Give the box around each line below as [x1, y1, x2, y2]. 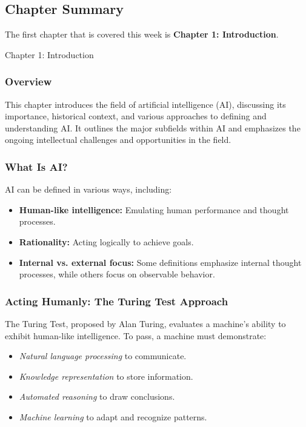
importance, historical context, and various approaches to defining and [5, 110, 267, 122]
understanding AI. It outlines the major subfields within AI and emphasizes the [5, 121, 301, 134]
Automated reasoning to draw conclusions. [19, 390, 175, 403]
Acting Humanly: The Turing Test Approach [5, 293, 228, 308]
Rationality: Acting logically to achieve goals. [19, 235, 194, 248]
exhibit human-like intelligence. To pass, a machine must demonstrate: [5, 329, 267, 342]
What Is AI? [5, 159, 68, 174]
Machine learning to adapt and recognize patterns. [19, 410, 207, 423]
